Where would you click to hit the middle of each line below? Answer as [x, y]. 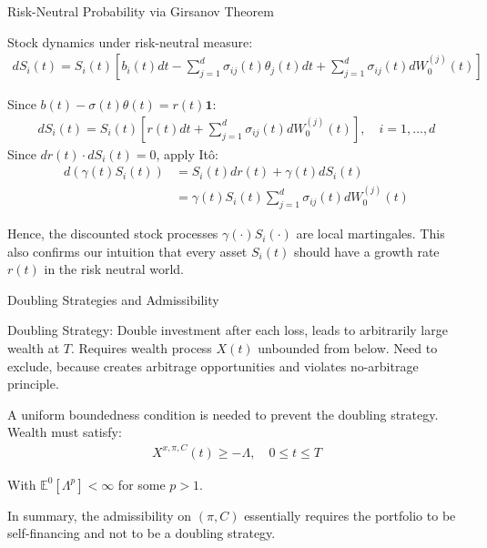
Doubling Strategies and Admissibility [113, 299]
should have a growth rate [366, 251]
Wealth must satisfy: [65, 432]
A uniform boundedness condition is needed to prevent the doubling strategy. [223, 414]
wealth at [34, 348]
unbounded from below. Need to [348, 348]
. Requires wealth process [142, 348]
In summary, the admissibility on [100, 515]
